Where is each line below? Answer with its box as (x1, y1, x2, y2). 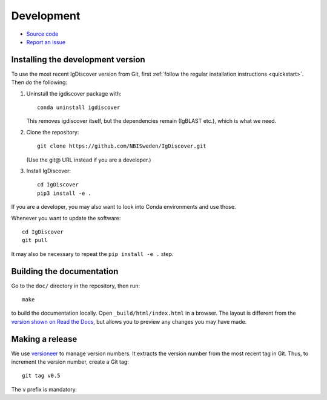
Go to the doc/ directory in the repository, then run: (11, 282, 140, 289)
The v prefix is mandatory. (11, 385, 77, 393)
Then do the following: (11, 79, 68, 86)
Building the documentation (11, 266, 119, 277)
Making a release (11, 333, 78, 344)
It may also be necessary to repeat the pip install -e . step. (11, 250, 174, 257)
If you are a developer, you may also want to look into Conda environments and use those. (11, 203, 236, 211)
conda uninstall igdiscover (37, 104, 121, 111)
